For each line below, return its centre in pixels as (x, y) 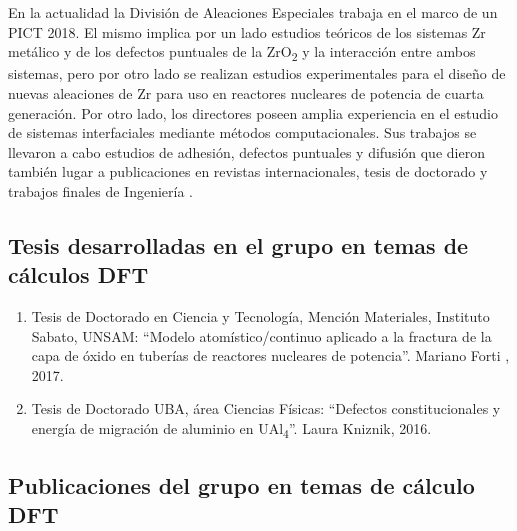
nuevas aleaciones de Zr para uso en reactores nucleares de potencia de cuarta (246, 92)
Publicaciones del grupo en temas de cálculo (241, 484)
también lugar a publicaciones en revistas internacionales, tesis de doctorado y (248, 171)
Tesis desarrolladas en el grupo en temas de (238, 244)
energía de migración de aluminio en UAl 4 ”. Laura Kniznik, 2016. (231, 429)
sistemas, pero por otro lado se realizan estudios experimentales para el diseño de (257, 73)
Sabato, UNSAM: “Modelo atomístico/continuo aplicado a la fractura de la (261, 335)
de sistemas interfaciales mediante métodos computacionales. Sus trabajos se (242, 132)
